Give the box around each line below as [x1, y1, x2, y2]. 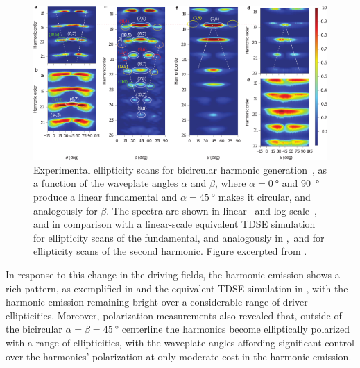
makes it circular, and [218, 190, 311, 203]
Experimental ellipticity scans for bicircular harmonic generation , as [33, 162, 327, 176]
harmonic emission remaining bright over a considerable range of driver [6, 294, 308, 309]
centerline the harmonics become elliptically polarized [121, 321, 350, 336]
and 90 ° [282, 176, 320, 190]
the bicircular [6, 321, 62, 336]
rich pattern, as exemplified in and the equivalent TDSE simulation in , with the [6, 281, 348, 295]
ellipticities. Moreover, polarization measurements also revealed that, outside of [6, 308, 342, 322]
